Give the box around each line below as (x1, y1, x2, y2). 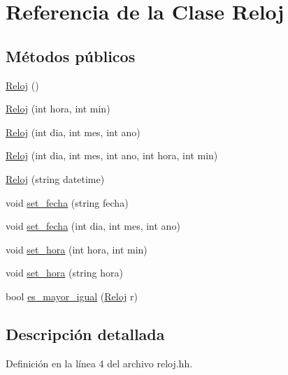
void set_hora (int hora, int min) (6, 242, 147, 256)
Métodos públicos (6, 45, 136, 66)
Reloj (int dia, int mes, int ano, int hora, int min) (6, 148, 218, 163)
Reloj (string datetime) (6, 171, 105, 186)
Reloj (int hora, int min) (6, 101, 110, 116)
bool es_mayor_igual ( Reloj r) (6, 288, 138, 303)
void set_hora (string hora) (6, 265, 123, 280)
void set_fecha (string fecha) (6, 195, 129, 209)
